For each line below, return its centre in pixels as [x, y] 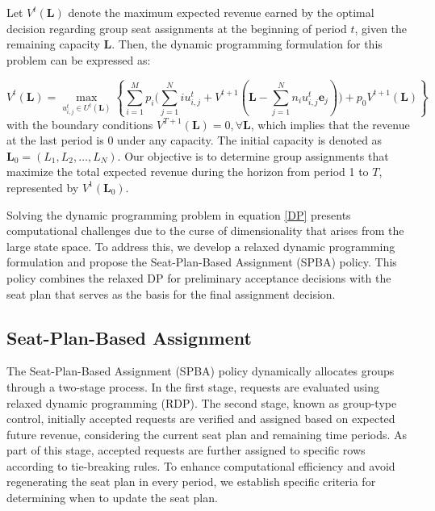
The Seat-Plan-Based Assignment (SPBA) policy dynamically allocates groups [201, 371]
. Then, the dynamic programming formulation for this [247, 44]
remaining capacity [53, 44]
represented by [43, 187]
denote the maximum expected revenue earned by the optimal [221, 12]
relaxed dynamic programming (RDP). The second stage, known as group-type [202, 402]
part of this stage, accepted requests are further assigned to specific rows [186, 450]
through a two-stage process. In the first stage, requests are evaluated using [193, 386]
